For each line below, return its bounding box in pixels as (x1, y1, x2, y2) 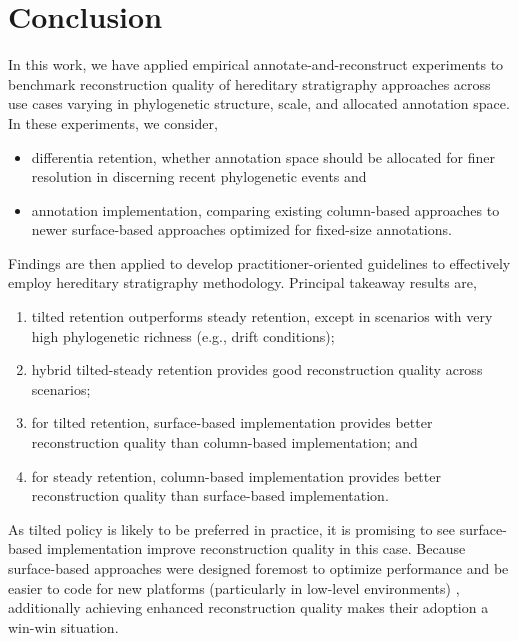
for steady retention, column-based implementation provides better (31, 465, 441, 486)
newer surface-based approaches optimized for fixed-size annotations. (31, 219, 452, 240)
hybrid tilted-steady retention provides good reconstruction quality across (31, 359, 483, 380)
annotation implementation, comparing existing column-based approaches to (31, 199, 500, 220)
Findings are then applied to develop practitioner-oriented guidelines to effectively (8, 252, 511, 273)
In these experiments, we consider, (8, 112, 218, 133)
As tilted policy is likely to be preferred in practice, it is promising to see (8, 518, 456, 539)
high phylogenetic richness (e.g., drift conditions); (31, 325, 335, 346)
